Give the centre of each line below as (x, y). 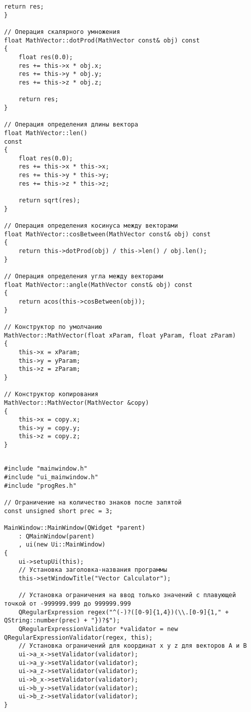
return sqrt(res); (49, 201)
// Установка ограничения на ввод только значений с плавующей (127, 595)
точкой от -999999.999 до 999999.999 (68, 603)
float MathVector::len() (46, 133)
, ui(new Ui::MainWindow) (62, 545)
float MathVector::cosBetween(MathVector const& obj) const (108, 234)
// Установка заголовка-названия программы (93, 570)
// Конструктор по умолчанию (53, 327)
